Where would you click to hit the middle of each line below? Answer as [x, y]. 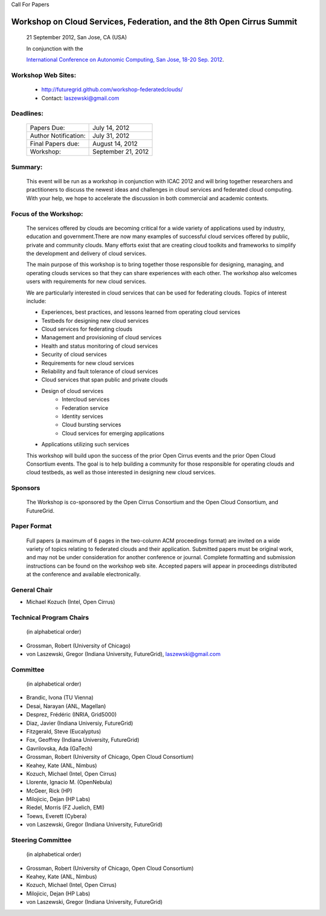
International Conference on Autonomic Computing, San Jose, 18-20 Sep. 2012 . [125, 60]
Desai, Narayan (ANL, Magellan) [66, 706]
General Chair [32, 590]
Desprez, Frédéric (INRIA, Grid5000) [72, 715]
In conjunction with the [55, 48]
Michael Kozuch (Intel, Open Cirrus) [71, 602]
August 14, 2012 [115, 144]
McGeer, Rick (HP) [49, 791]
